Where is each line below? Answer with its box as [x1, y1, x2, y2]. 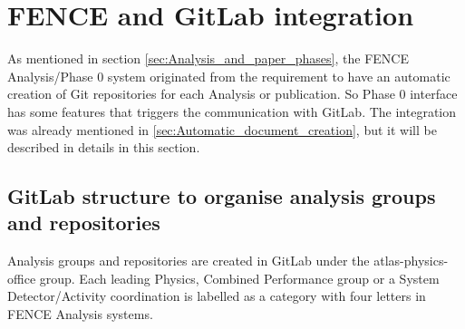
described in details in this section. [7, 138, 200, 157]
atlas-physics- [373, 251, 449, 270]
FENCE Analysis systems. [7, 305, 153, 324]
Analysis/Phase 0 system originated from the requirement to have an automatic [7, 66, 450, 85]
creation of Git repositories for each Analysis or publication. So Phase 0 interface [7, 84, 458, 103]
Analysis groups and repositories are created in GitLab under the [7, 251, 370, 270]
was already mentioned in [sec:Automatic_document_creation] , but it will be [7, 120, 437, 139]
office [7, 268, 36, 287]
